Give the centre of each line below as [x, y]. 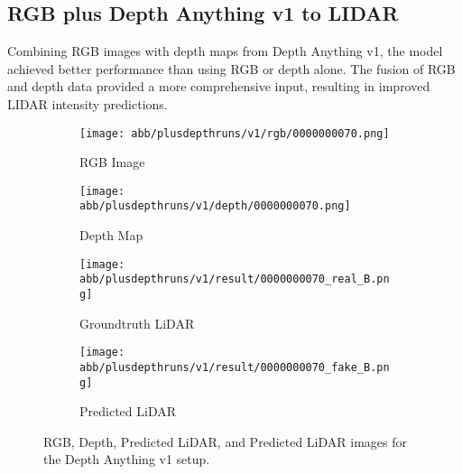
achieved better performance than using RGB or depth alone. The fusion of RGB [231, 68]
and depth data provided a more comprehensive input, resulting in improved [219, 86]
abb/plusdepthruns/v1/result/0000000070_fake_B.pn [235, 367]
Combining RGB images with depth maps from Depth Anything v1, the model [225, 51]
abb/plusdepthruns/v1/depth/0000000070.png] [215, 206]
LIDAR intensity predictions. [88, 103]
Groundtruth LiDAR [137, 323]
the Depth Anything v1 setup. [127, 459]
